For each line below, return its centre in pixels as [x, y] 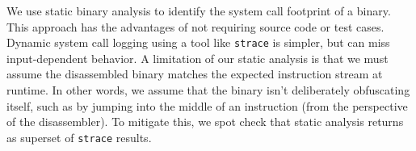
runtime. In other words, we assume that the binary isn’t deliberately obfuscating [208, 90]
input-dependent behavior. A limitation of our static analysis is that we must [197, 58]
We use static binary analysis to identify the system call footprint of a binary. [199, 10]
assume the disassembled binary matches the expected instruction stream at [195, 74]
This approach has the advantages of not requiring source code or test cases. [195, 26]
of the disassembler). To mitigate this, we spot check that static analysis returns [205, 122]
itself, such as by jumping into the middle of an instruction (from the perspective [207, 105]
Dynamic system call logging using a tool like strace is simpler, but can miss [198, 42]
